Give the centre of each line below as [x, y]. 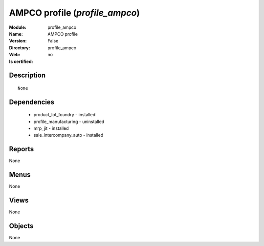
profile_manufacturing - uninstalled [69, 122]
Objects [21, 226]
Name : [16, 34]
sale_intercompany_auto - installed [68, 135]
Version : [18, 41]
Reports [22, 149]
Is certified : [21, 61]
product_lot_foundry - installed [65, 115]
